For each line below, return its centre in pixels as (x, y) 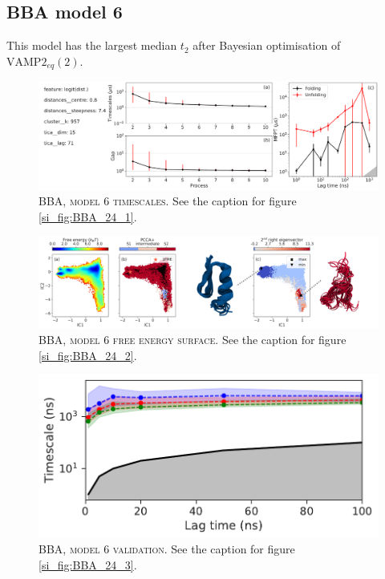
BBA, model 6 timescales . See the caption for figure (168, 201)
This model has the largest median (92, 45)
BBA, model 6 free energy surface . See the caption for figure (192, 340)
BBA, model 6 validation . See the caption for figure (167, 549)
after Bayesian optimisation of (267, 45)
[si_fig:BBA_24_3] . (88, 564)
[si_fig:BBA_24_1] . (88, 216)
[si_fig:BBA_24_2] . (88, 355)
